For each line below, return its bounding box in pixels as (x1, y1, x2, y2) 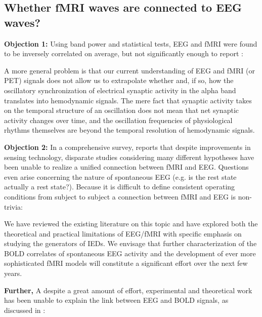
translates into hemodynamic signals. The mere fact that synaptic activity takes (4, 95, 252, 105)
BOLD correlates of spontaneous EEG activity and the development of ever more (4, 248, 256, 258)
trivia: (4, 201, 23, 212)
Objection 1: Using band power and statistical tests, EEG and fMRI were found (4, 38, 257, 49)
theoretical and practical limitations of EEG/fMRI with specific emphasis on (4, 228, 242, 239)
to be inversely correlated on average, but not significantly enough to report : (4, 48, 243, 59)
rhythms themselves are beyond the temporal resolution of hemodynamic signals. (4, 125, 255, 135)
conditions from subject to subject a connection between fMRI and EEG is (4, 191, 236, 202)
